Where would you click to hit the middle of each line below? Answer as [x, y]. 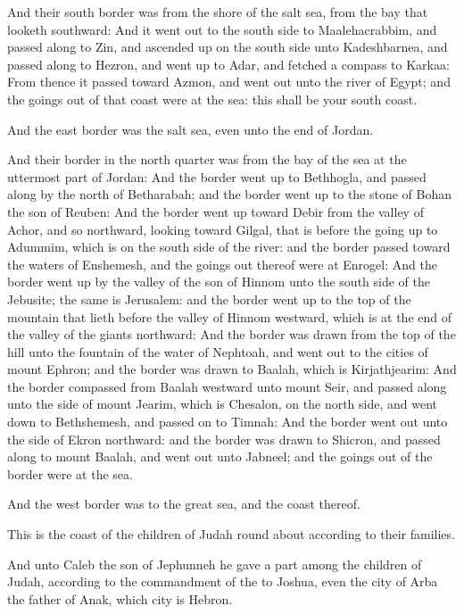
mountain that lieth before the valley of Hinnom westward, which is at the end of [230, 316]
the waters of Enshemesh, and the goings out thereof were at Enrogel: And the [222, 264]
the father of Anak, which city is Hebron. [120, 598]
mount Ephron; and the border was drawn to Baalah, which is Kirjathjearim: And [232, 369]
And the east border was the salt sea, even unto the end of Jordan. [191, 129]
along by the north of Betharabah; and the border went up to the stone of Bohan [230, 194]
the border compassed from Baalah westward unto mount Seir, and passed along [227, 386]
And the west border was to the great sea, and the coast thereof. [184, 504]
